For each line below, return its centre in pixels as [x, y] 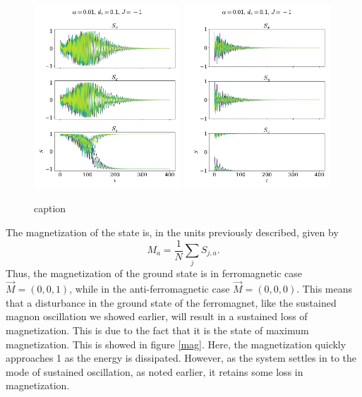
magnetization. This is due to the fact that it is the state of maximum [157, 330]
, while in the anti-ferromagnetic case [150, 289]
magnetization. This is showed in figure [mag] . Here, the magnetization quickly [176, 344]
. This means [324, 289]
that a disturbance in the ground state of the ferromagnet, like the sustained [171, 302]
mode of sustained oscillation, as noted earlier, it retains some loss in [155, 371]
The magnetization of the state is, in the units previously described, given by [172, 232]
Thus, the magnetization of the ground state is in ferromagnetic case [154, 273]
